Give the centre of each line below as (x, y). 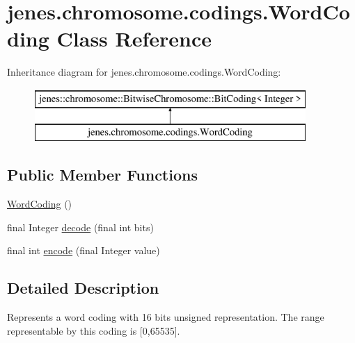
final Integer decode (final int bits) (80, 227)
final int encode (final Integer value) (84, 250)
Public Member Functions (102, 175)
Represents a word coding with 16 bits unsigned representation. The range (166, 317)
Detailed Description (83, 288)
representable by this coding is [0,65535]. (94, 330)
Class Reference (134, 39)
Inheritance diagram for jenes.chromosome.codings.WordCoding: (144, 72)
